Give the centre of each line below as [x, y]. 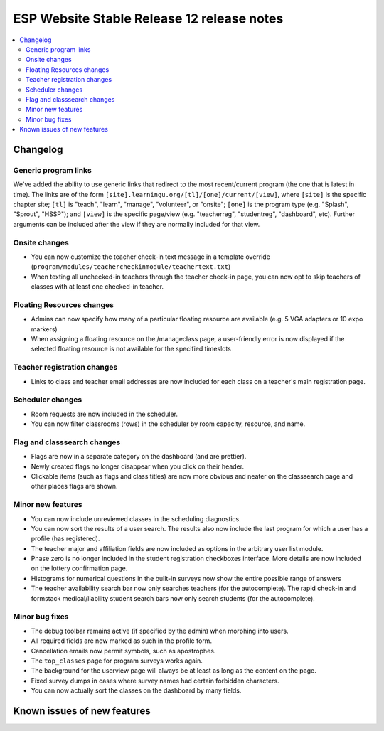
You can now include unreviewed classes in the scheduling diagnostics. [136, 518]
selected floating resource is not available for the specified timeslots [131, 349]
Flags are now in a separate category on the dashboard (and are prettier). [139, 457]
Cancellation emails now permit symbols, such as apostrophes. [123, 651]
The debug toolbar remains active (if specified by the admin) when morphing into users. [160, 631]
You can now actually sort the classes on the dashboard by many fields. [136, 690]
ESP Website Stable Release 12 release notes [148, 18]
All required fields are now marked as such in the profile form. [122, 641]
